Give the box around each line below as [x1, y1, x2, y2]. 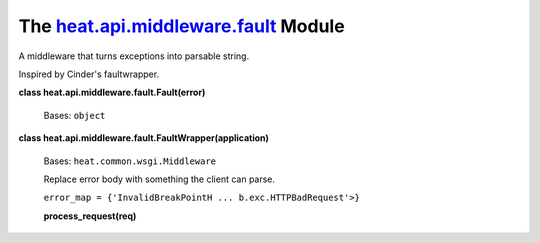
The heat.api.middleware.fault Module [18, 15, 345, 37]
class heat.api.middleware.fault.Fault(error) [18, 86, 206, 99]
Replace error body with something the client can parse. [43, 173, 275, 185]
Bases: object [43, 109, 106, 121]
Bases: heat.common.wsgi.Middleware [43, 155, 217, 167]
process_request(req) [43, 210, 137, 222]
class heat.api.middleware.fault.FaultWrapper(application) [18, 132, 270, 144]
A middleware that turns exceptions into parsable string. [18, 50, 250, 62]
